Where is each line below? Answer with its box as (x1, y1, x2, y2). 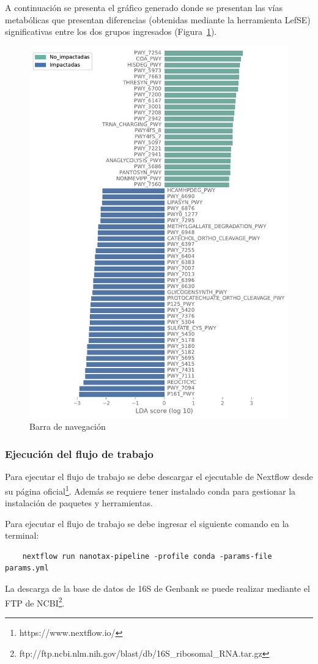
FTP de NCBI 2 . (5, 594, 65, 609)
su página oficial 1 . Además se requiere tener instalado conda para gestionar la (5, 482, 296, 497)
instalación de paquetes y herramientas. (5, 496, 153, 509)
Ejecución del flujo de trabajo (5, 446, 153, 461)
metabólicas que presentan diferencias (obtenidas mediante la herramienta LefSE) (5, 13, 311, 26)
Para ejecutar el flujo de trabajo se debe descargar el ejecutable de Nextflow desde (5, 470, 313, 483)
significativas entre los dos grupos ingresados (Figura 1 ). (5, 25, 217, 38)
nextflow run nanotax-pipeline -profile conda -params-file (22, 551, 272, 561)
